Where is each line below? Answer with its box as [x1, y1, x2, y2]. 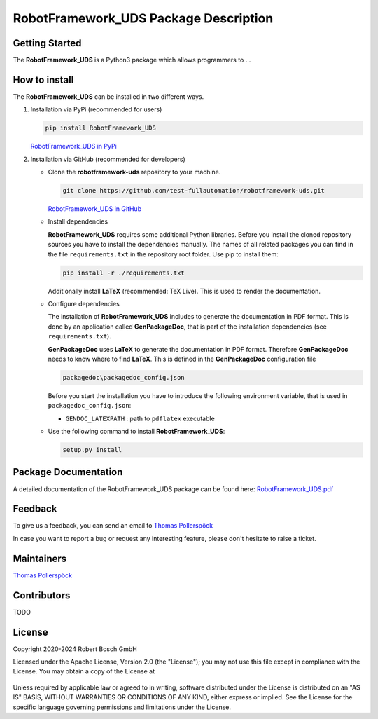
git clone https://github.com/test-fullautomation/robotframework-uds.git [62, 186, 325, 195]
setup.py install [62, 446, 122, 454]
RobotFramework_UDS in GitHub [48, 205, 142, 213]
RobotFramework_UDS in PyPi [30, 142, 117, 151]
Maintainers [13, 552, 67, 564]
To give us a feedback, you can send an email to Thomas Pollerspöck [13, 521, 213, 530]
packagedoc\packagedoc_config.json [62, 374, 185, 381]
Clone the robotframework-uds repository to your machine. [48, 168, 221, 177]
